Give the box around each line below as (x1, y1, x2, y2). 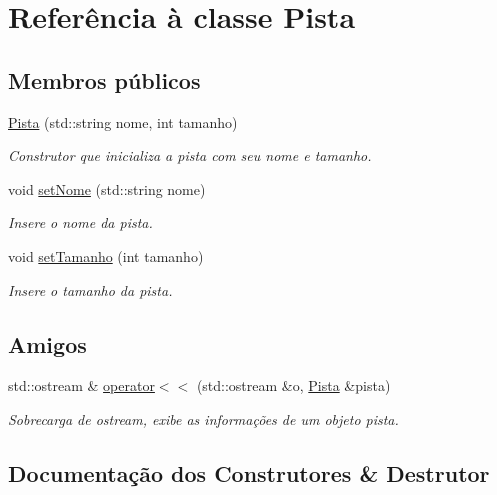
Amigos (8, 328, 87, 359)
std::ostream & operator (8, 375, 155, 396)
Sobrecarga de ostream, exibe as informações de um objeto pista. (8, 408, 399, 429)
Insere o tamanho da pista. (8, 279, 173, 300)
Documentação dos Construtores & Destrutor (8, 457, 490, 488)
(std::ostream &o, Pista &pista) (196, 375, 391, 396)
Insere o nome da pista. (8, 212, 153, 233)
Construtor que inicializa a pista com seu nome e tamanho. (8, 145, 372, 166)
